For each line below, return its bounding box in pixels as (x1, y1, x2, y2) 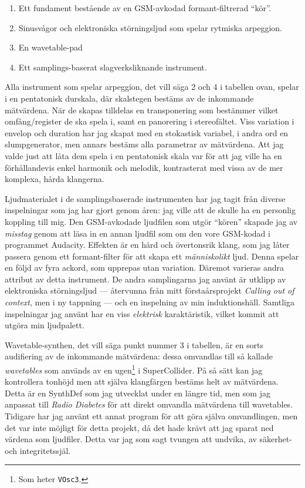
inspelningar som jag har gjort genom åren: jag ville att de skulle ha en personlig (5, 204, 296, 216)
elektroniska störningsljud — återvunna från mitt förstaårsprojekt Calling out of (5, 284, 294, 297)
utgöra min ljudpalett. (5, 319, 84, 331)
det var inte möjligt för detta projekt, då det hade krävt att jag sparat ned (5, 421, 274, 433)
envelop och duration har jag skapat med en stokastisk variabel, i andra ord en (5, 126, 289, 139)
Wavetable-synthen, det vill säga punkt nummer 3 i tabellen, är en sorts (5, 338, 264, 351)
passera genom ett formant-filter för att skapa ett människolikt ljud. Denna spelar (5, 250, 299, 262)
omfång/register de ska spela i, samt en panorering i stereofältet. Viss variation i (5, 115, 294, 127)
